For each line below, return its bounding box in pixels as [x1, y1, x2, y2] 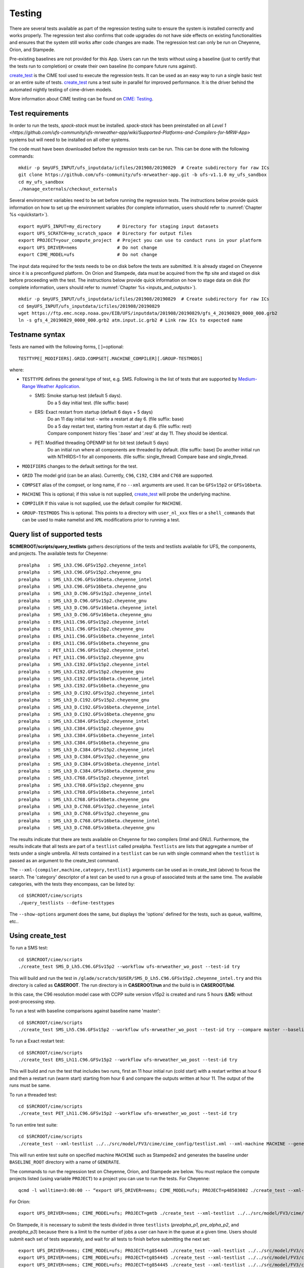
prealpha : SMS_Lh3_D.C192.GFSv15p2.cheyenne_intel [18, 690, 155, 696]
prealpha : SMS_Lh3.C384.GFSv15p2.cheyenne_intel [18, 718, 149, 724]
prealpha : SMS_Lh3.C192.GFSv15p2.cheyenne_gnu [18, 668, 144, 675]
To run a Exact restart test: [9, 1038, 65, 1044]
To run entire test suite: [9, 1121, 58, 1128]
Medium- [238, 376, 258, 382]
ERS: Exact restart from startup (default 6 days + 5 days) [34, 409, 153, 415]
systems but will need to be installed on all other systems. [9, 136, 130, 143]
